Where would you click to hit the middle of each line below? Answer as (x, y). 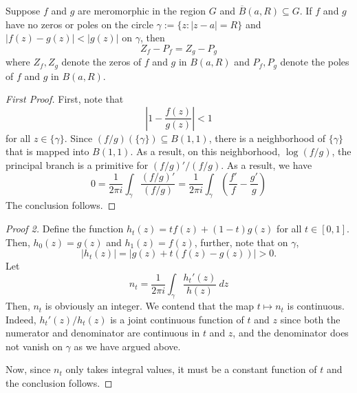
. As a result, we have (267, 165)
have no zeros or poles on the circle (79, 24)
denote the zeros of (101, 62)
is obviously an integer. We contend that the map (149, 306)
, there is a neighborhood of (267, 138)
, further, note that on (241, 242)
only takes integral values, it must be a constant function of (191, 369)
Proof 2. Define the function (65, 229)
